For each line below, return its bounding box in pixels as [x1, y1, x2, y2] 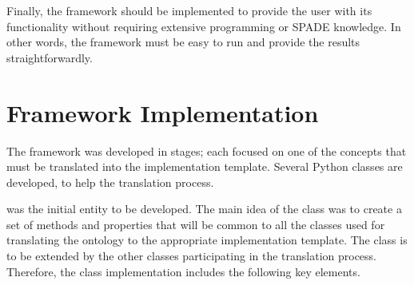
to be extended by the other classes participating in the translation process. [6, 247, 377, 264]
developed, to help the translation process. [6, 173, 214, 190]
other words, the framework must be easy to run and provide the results [6, 34, 360, 50]
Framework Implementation [6, 96, 319, 129]
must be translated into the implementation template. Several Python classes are [6, 158, 403, 175]
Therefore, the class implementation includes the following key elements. [6, 263, 360, 279]
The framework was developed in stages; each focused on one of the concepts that [6, 142, 407, 159]
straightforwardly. [6, 49, 93, 65]
